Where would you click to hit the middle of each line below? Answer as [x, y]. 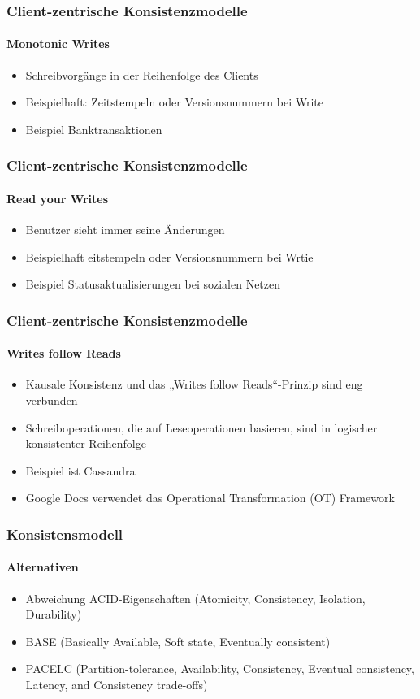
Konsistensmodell [65, 534]
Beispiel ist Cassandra [80, 470]
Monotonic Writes [58, 43]
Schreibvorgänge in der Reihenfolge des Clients [142, 74]
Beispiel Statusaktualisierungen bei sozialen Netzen [153, 284]
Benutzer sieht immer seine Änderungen [125, 230]
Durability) [54, 614]
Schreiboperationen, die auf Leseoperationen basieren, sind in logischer [201, 427]
